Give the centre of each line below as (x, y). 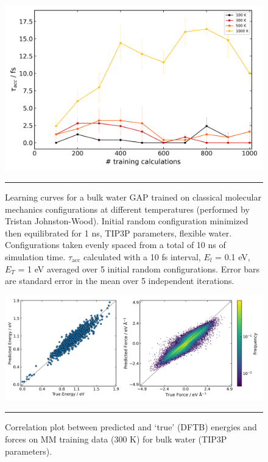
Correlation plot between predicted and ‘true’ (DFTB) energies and (131, 427)
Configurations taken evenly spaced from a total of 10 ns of (115, 245)
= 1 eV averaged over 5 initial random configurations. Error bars (139, 268)
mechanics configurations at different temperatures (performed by (127, 209)
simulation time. (35, 257)
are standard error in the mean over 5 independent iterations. (120, 281)
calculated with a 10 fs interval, (142, 257)
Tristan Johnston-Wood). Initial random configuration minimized (127, 221)
